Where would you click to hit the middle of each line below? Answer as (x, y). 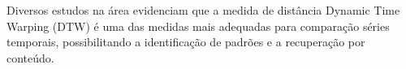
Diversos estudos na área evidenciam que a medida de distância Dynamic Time (203, 10)
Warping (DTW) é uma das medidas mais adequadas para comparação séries (198, 26)
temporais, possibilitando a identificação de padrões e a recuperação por (186, 42)
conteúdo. (30, 57)
